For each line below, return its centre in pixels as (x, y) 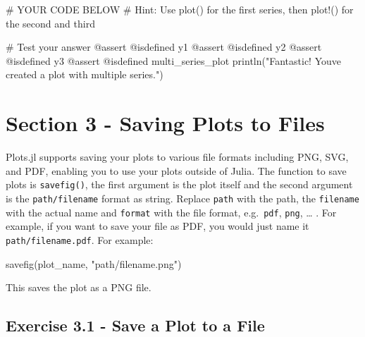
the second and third (50, 23)
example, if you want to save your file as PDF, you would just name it (157, 226)
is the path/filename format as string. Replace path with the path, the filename (182, 198)
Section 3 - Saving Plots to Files (165, 123)
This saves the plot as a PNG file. (79, 287)
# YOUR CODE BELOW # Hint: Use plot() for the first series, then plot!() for (180, 9)
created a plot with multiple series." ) (85, 74)
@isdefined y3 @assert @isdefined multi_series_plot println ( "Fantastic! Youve (173, 60)
